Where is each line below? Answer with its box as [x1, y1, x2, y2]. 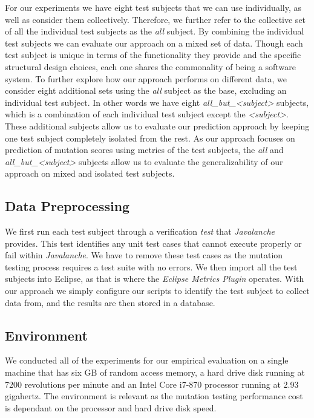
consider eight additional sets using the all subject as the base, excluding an [5, 84, 287, 97]
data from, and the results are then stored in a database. [5, 296, 215, 309]
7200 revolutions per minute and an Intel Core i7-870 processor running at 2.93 [5, 377, 299, 390]
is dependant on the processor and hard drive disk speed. [5, 401, 217, 414]
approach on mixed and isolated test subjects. [5, 167, 175, 180]
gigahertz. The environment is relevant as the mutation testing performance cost [5, 390, 303, 402]
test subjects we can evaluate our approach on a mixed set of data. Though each [5, 36, 303, 49]
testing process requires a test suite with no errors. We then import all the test [5, 260, 298, 273]
